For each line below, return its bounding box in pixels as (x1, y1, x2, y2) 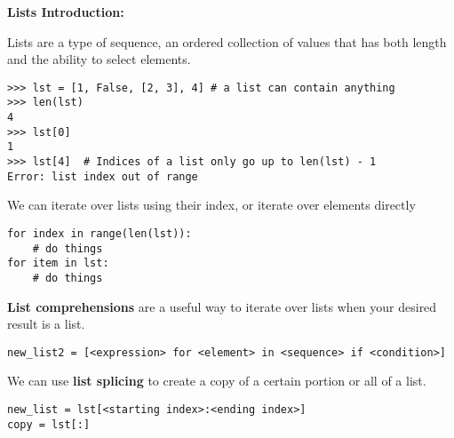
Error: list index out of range (7, 170, 198, 183)
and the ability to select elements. (7, 50, 191, 68)
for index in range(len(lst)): (7, 227, 192, 240)
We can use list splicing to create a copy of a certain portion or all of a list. (7, 371, 426, 390)
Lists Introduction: (7, 3, 124, 20)
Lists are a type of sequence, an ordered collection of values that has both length (7, 32, 447, 51)
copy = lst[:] (7, 418, 91, 431)
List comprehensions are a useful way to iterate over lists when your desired (7, 297, 437, 315)
